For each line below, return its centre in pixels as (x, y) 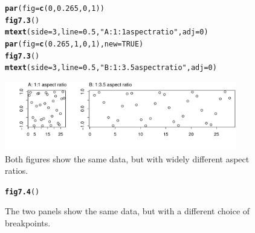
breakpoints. (28, 222)
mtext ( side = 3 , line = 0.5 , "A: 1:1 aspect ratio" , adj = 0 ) (107, 32)
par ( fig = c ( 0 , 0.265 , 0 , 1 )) (55, 8)
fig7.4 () (22, 192)
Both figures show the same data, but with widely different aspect (127, 158)
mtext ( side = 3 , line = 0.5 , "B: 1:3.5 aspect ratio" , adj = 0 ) (111, 68)
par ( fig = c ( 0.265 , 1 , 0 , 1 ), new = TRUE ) (74, 44)
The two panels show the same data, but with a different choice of (127, 211)
